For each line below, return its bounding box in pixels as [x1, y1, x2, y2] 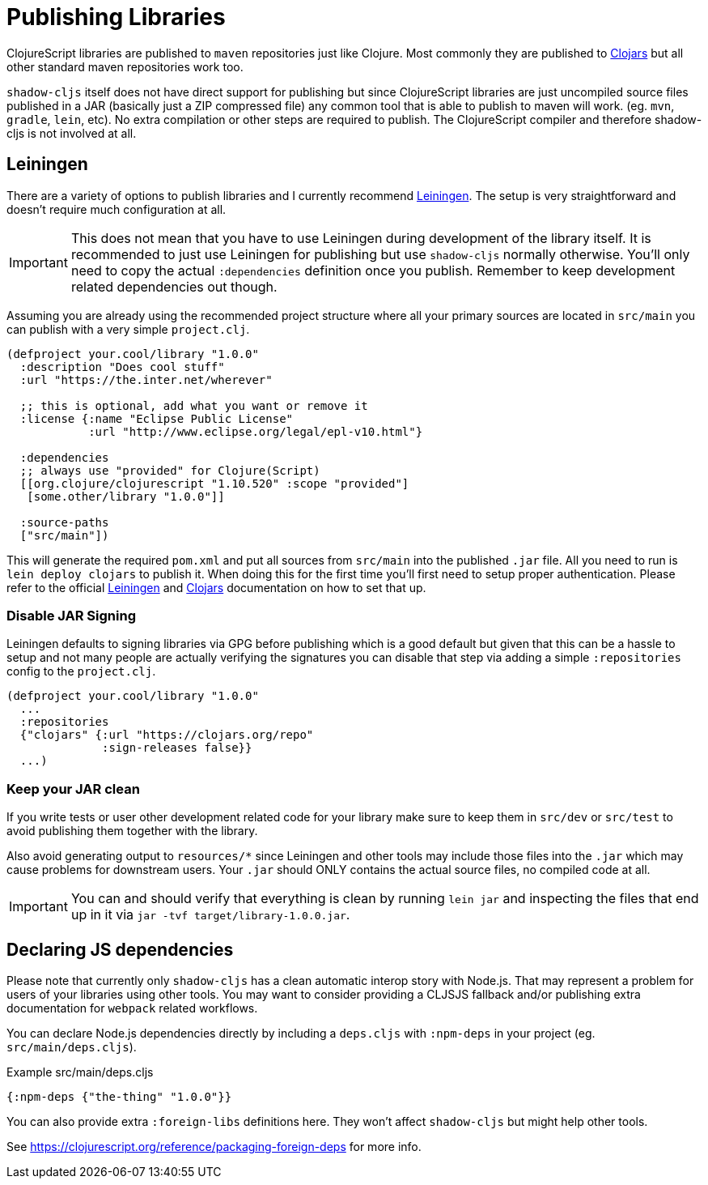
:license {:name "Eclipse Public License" [19, 411, 294, 425]
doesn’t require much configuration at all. [6, 202, 227, 216]
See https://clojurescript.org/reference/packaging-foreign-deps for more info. [6, 1139, 422, 1153]
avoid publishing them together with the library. [6, 824, 258, 838]
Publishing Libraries [6, 3, 226, 31]
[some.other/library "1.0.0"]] [27, 489, 225, 503]
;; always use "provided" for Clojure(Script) [19, 463, 320, 477]
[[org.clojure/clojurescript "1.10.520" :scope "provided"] [19, 476, 409, 490]
